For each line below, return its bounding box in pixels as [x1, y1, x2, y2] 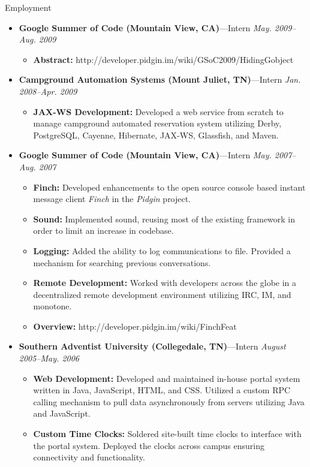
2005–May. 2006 [19, 352, 80, 364]
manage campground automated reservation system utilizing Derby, [33, 117, 282, 129]
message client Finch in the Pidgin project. [33, 192, 191, 205]
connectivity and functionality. [33, 451, 145, 463]
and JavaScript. [33, 407, 91, 420]
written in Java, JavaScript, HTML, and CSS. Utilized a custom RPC [33, 384, 291, 396]
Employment [5, 1, 52, 13]
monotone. [33, 300, 72, 312]
